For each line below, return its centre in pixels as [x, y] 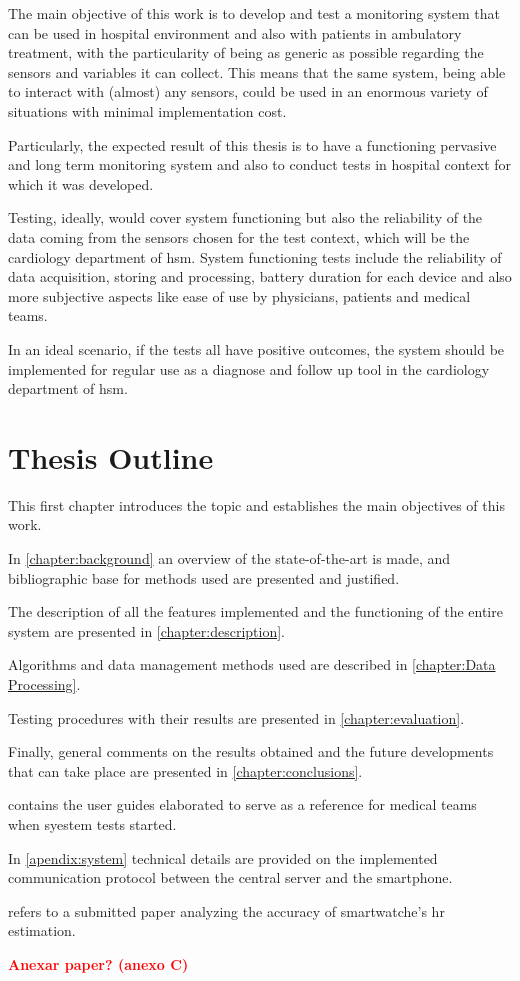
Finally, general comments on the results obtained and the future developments [251, 751]
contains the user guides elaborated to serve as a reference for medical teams [242, 804]
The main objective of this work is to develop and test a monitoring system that [254, 13]
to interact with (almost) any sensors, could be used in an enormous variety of [248, 91]
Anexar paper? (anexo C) [98, 963]
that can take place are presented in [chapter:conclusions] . [185, 770]
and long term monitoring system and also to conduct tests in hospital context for [260, 164]
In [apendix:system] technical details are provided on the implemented [223, 857]
